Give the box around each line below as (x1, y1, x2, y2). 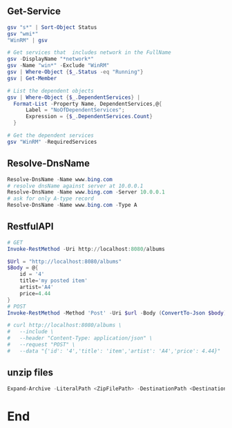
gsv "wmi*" (7, 30, 39, 37)
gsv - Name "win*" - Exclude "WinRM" (7, 62, 110, 69)
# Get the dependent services (7, 132, 95, 139)
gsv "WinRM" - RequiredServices (7, 138, 97, 145)
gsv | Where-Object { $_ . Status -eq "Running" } (7, 68, 144, 75)
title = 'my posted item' (19, 277, 88, 284)
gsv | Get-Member (7, 75, 57, 82)
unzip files (7, 366, 54, 379)
